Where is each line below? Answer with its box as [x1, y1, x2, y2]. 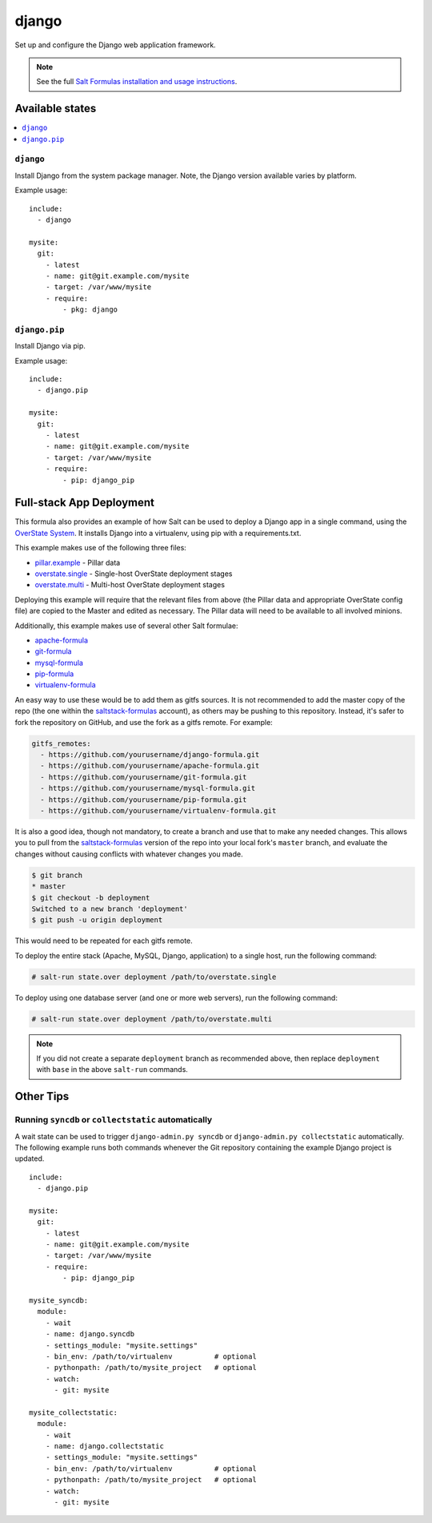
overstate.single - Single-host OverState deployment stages [34, 569, 233, 578]
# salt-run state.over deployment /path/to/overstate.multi [31, 1014, 273, 1023]
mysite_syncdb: [29, 1296, 89, 1305]
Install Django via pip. [14, 341, 86, 351]
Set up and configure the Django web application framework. [14, 40, 216, 50]
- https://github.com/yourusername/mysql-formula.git [40, 784, 256, 793]
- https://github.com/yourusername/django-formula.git [40, 750, 260, 759]
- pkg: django [62, 305, 118, 314]
